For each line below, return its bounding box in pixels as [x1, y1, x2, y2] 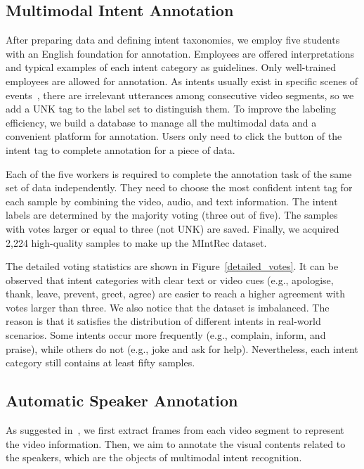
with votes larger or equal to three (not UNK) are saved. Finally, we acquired [6, 221, 339, 236]
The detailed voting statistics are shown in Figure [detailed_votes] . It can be [6, 259, 339, 274]
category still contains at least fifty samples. [6, 355, 195, 370]
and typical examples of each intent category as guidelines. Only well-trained [6, 60, 337, 75]
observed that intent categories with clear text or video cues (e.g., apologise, [6, 272, 334, 287]
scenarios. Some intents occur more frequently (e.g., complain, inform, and [6, 328, 326, 342]
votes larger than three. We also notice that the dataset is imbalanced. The [6, 300, 330, 314]
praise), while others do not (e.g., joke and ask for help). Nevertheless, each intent [6, 341, 358, 356]
